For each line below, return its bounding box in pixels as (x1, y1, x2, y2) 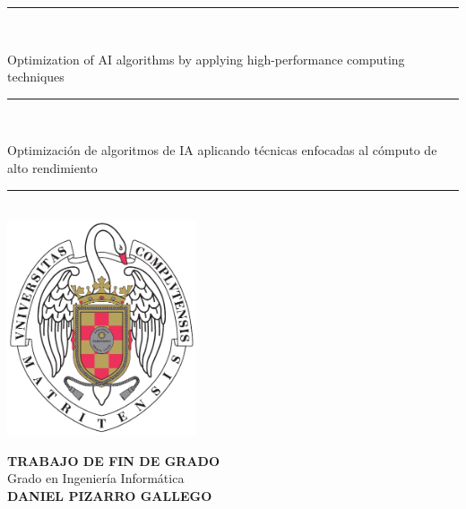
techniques (7, 67, 65, 86)
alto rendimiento (7, 158, 98, 177)
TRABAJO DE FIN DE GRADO (7, 451, 220, 470)
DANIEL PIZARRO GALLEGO (7, 486, 212, 505)
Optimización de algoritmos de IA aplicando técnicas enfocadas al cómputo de (7, 141, 437, 160)
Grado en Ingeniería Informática (7, 469, 185, 487)
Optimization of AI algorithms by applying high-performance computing (7, 49, 405, 68)
